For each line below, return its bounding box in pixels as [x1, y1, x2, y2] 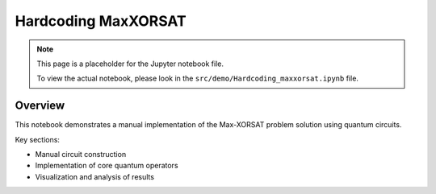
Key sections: [15, 134, 61, 144]
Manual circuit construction [35, 150, 127, 159]
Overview [15, 99, 65, 113]
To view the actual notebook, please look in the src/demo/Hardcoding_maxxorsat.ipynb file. [36, 73, 359, 84]
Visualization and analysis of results [35, 171, 155, 181]
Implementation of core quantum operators [35, 161, 178, 171]
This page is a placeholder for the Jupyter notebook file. [36, 59, 224, 68]
